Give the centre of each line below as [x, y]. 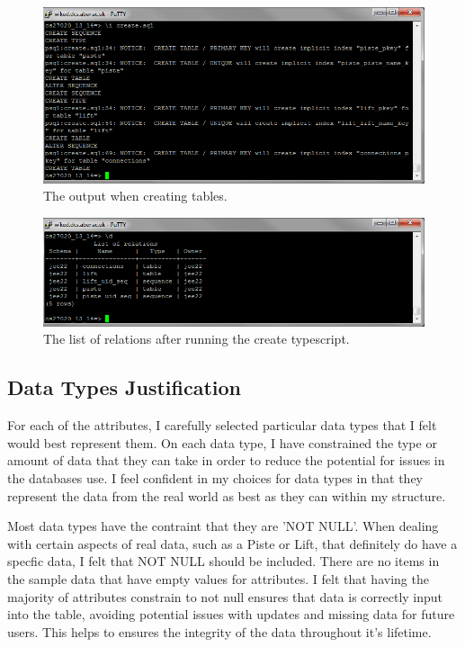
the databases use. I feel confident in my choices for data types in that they [215, 478]
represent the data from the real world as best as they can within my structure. [227, 495]
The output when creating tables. [135, 196]
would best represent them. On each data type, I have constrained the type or [222, 442]
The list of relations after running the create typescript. [197, 339]
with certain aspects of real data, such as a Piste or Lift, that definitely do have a [232, 543]
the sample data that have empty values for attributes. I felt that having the [218, 579]
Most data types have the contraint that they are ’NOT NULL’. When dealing [223, 526]
